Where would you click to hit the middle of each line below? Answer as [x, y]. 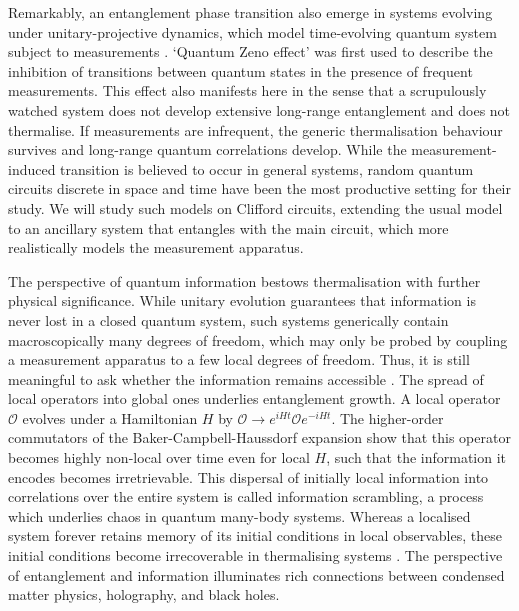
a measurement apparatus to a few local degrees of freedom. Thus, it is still [239, 359]
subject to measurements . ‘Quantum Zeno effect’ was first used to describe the [250, 51]
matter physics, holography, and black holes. [144, 594]
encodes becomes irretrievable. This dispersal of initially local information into [248, 476]
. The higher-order [387, 417]
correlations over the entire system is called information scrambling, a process [246, 496]
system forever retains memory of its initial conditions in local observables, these [255, 535]
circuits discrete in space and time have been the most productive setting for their [259, 188]
